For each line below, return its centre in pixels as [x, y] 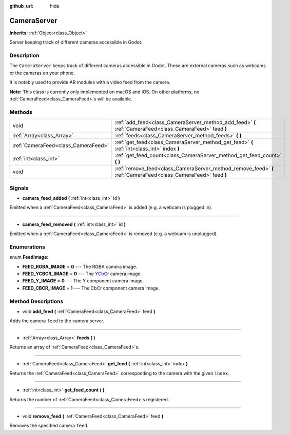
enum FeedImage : [29, 257]
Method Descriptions [36, 301]
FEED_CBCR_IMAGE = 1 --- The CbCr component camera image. [91, 288]
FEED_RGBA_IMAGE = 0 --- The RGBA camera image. [80, 266]
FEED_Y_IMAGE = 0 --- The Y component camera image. [83, 281]
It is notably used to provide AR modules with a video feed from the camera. [90, 82]
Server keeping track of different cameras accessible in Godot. [76, 42]
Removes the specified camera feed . [49, 426]
